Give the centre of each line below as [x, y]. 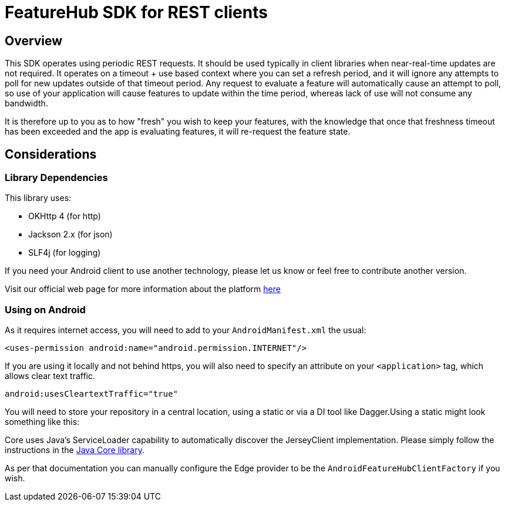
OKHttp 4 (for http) [65, 216]
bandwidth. [26, 103]
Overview [34, 41]
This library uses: [38, 198]
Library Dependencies [56, 178]
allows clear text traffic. [50, 376]
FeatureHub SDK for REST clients [136, 12]
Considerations [51, 154]
